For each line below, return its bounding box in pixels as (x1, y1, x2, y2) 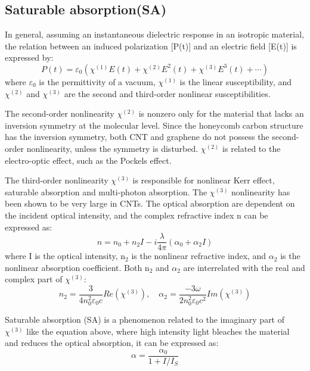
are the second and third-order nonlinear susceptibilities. (64, 87, 271, 99)
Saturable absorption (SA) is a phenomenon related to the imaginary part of (5, 313, 285, 326)
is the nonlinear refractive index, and (131, 250, 266, 262)
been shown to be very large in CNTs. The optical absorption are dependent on (5, 197, 295, 210)
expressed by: (5, 51, 54, 64)
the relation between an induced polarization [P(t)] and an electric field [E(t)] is (5, 39, 297, 52)
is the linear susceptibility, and (179, 75, 292, 88)
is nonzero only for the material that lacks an (138, 107, 304, 120)
